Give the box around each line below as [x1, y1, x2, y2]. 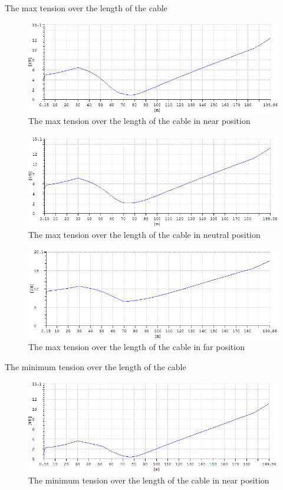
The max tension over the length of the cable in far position [28, 341, 245, 353]
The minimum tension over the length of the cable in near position [28, 474, 269, 486]
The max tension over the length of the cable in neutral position [28, 228, 261, 241]
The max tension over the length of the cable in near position [28, 115, 251, 127]
